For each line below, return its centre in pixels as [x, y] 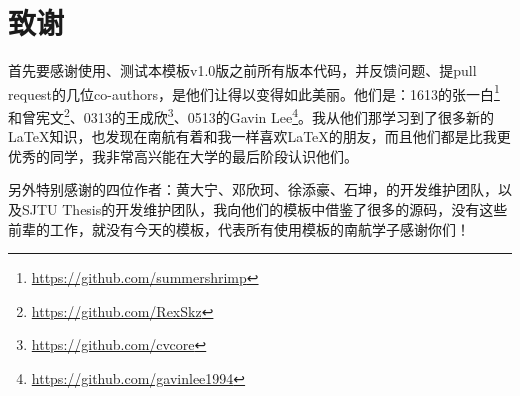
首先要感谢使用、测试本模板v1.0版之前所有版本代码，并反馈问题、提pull [242, 70]
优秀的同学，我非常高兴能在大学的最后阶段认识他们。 [183, 155]
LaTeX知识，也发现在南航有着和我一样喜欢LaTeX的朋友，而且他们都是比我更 [259, 136]
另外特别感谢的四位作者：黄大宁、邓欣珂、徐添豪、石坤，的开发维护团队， [253, 189]
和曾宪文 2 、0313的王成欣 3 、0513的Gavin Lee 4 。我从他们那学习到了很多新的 [251, 115]
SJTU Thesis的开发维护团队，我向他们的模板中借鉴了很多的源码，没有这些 [264, 209]
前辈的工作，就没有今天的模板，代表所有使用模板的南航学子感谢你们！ [239, 228]
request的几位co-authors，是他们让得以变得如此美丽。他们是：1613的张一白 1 [254, 92]
